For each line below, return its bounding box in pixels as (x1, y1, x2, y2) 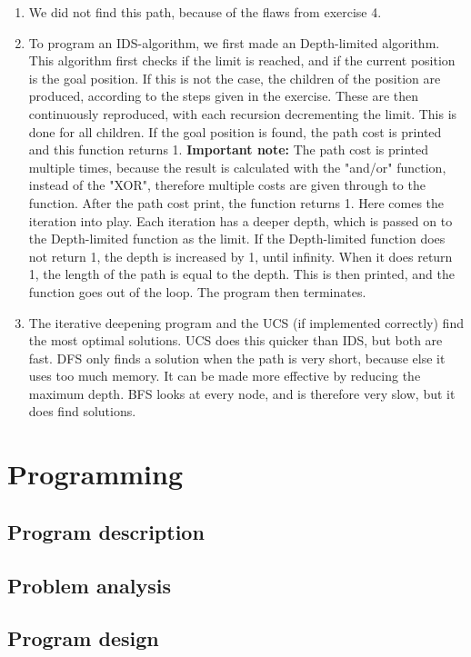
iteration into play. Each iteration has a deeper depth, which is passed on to (28, 211, 453, 230)
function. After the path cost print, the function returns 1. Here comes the (28, 193, 445, 212)
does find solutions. (28, 402, 136, 421)
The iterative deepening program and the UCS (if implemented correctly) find (28, 313, 464, 332)
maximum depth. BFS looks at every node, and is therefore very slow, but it (28, 383, 456, 403)
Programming (7, 455, 183, 493)
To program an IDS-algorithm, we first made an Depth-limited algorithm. (28, 33, 440, 52)
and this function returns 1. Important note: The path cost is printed (28, 140, 429, 159)
